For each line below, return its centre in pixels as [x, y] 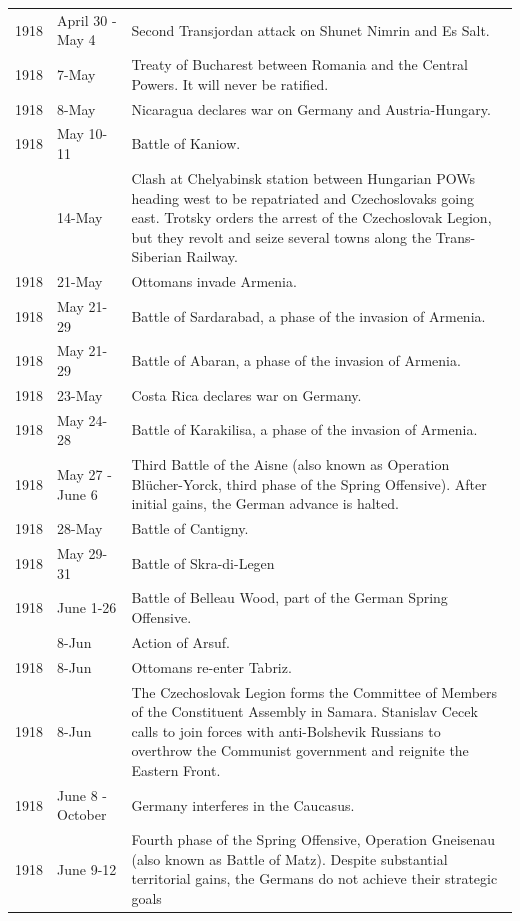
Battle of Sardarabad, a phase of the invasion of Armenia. [308, 315]
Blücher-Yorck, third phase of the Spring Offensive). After [309, 483]
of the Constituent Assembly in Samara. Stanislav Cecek [304, 711]
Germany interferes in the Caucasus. [243, 804]
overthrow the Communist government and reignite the [300, 750]
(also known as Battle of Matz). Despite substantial [289, 858]
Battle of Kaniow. [186, 143]
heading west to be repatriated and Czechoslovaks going [302, 197]
